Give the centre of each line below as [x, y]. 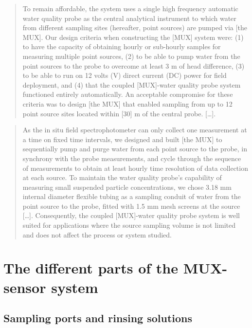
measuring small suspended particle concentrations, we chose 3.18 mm [127, 187]
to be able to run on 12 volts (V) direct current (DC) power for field [125, 75]
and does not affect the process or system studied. [97, 234]
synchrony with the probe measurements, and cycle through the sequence [132, 158]
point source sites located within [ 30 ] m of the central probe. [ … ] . [119, 113]
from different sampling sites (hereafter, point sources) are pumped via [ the [135, 27]
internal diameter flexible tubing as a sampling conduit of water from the [132, 196]
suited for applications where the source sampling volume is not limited [129, 225]
